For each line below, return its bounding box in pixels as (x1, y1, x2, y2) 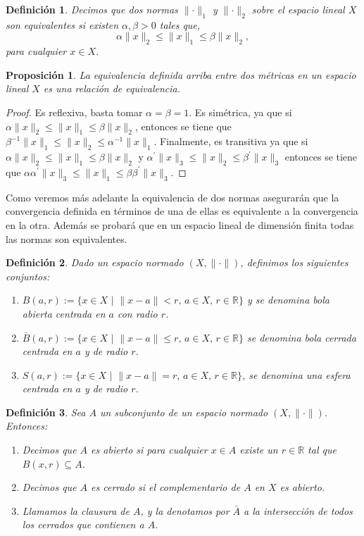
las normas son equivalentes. (6, 231, 127, 246)
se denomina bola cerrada (246, 330, 356, 344)
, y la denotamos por (140, 503, 230, 518)
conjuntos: (6, 268, 50, 283)
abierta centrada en (22, 306, 106, 320)
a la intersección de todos (244, 503, 353, 518)
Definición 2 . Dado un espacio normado (6, 255, 184, 270)
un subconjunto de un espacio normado (99, 404, 268, 419)
